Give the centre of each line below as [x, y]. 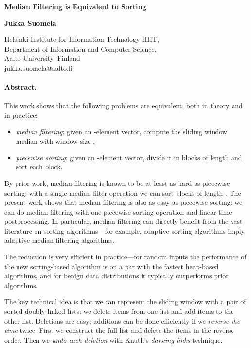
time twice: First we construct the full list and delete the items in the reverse [119, 330]
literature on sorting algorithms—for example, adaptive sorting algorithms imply [125, 230]
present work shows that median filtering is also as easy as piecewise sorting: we [124, 202]
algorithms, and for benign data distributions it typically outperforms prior [117, 276]
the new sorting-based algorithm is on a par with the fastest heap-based [112, 266]
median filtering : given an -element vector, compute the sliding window [121, 131]
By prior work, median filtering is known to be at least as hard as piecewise [117, 183]
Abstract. [21, 87]
